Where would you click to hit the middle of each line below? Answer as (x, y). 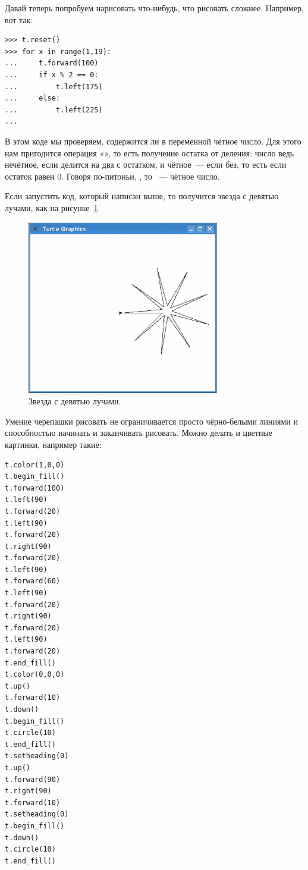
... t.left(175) (54, 87)
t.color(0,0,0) (35, 675)
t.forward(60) (33, 581)
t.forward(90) (33, 779)
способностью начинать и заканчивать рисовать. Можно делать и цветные (139, 433)
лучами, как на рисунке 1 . (53, 207)
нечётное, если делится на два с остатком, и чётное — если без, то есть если (146, 164)
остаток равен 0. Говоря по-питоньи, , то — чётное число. (112, 176)
